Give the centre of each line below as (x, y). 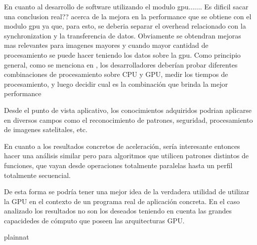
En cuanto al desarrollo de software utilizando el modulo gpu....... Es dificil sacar (126, 6)
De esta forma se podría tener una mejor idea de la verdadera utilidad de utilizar (127, 192)
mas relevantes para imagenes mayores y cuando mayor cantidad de (106, 45)
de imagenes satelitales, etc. (46, 129)
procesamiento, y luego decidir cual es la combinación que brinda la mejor (116, 84)
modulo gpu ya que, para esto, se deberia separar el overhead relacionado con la (125, 26)
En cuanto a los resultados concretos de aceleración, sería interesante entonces (122, 146)
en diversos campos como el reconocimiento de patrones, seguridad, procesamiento (128, 120)
